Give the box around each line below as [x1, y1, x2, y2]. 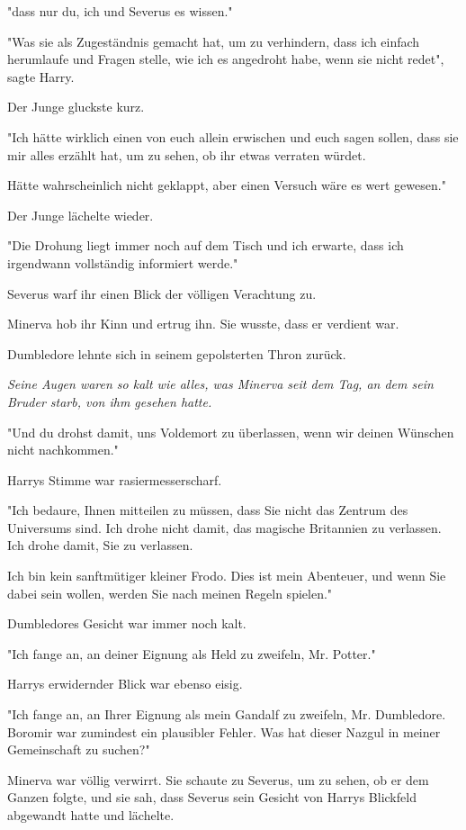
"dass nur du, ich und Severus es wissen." [7, 2, 233, 20]
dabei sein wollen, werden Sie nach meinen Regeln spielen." [7, 583, 333, 602]
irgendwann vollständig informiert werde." [7, 253, 238, 272]
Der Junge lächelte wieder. [7, 205, 154, 224]
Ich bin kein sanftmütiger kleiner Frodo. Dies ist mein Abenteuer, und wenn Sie [7, 566, 446, 585]
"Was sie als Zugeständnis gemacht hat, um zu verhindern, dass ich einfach [7, 32, 420, 50]
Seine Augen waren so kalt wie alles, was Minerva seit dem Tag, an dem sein [7, 374, 434, 393]
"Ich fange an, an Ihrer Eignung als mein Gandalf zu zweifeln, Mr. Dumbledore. [7, 705, 446, 724]
